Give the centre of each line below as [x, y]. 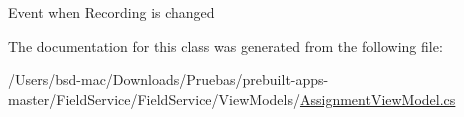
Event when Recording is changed [111, 12]
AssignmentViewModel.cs [377, 98]
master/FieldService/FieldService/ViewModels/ [154, 98]
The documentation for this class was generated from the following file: [225, 45]
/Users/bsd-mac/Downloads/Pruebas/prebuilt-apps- [168, 79]
